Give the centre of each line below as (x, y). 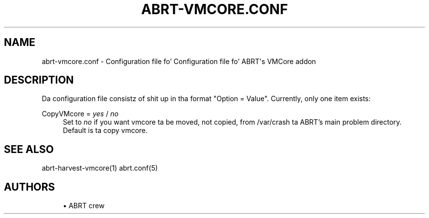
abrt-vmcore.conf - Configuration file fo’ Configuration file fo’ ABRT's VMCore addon (179, 61)
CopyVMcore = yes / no (80, 114)
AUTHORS (30, 187)
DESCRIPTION (39, 80)
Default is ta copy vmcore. (105, 131)
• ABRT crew (84, 206)
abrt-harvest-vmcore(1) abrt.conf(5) (100, 168)
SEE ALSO (29, 149)
